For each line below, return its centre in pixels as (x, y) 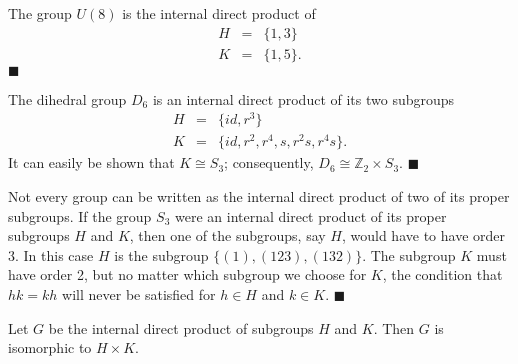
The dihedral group (67, 98)
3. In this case (51, 254)
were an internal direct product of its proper (310, 215)
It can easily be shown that (91, 162)
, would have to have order (423, 235)
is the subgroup (161, 254)
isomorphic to (50, 347)
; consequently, (269, 162)
